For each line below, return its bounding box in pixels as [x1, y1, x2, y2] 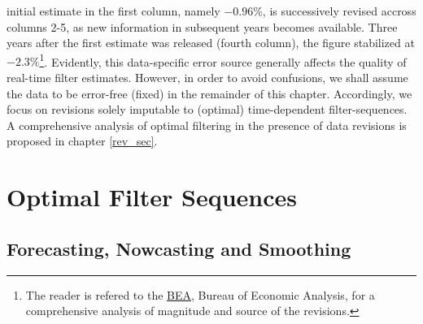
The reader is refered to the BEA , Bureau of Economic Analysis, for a [25, 286, 375, 303]
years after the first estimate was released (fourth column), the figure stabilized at [7, 34, 415, 51]
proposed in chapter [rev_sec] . [7, 132, 158, 149]
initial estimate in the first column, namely [7, 2, 220, 19]
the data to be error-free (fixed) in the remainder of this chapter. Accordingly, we [7, 84, 412, 102]
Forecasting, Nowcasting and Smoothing [7, 235, 351, 261]
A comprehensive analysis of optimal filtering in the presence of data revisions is [7, 116, 407, 133]
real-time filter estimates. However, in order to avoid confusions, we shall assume [7, 69, 408, 86]
